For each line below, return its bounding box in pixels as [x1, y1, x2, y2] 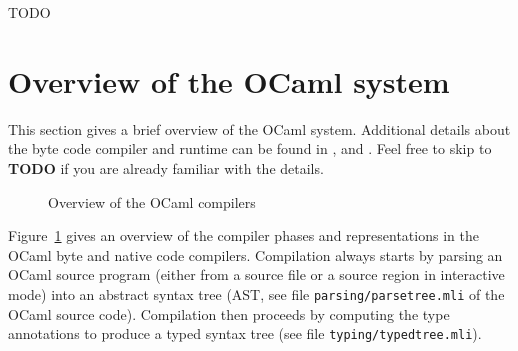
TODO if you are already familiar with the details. [8, 157, 324, 178]
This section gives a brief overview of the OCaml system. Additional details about [8, 118, 511, 139]
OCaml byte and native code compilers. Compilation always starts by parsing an [8, 244, 503, 265]
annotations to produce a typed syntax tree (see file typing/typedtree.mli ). [8, 323, 482, 344]
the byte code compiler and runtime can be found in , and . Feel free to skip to [8, 138, 492, 159]
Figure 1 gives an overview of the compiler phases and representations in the [8, 225, 479, 246]
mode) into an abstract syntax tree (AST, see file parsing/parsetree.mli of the [8, 283, 505, 304]
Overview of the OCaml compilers [48, 191, 256, 212]
